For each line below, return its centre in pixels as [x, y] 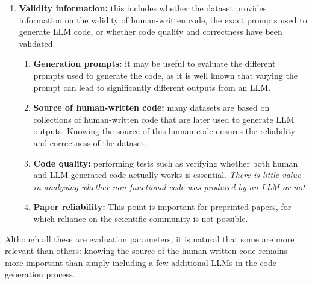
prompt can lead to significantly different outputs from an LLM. [152, 87]
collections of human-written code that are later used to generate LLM [164, 119]
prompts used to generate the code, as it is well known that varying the [165, 75]
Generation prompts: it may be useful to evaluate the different [154, 63]
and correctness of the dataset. [90, 142]
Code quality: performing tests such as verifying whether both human [166, 163]
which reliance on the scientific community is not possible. [141, 218]
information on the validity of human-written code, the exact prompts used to [163, 20]
